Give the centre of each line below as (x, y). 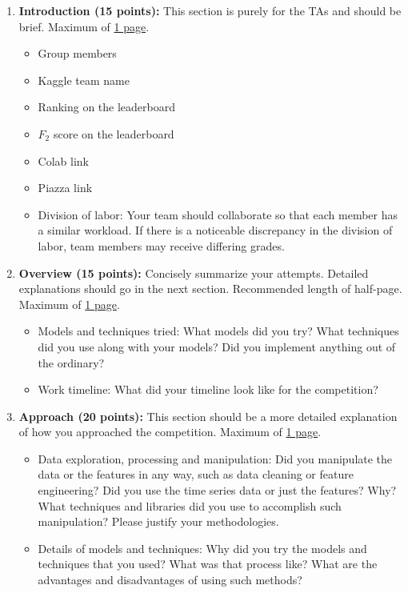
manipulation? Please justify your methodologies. (158, 521)
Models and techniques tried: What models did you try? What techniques (218, 331)
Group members (77, 53)
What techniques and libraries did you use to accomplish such (190, 505)
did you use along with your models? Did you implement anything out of (217, 346)
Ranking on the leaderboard (107, 107)
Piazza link (65, 188)
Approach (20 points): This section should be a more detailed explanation (208, 416)
